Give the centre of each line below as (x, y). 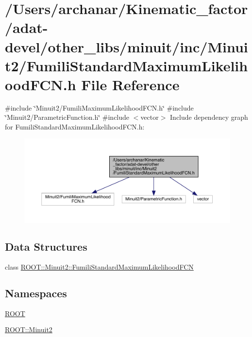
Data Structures (46, 247)
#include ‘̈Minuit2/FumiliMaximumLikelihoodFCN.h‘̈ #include (99, 107)
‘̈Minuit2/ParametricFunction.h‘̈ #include (67, 117)
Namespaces (36, 293)
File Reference (130, 84)
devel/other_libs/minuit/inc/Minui (126, 46)
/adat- (26, 27)
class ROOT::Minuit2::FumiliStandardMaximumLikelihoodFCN (99, 266)
